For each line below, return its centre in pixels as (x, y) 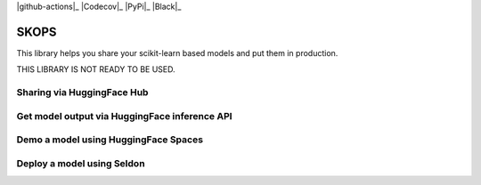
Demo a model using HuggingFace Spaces (110, 140)
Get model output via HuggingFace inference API (124, 116)
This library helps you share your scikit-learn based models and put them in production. (177, 52)
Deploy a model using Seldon (81, 163)
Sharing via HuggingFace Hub (82, 92)
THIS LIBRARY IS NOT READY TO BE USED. (96, 69)
